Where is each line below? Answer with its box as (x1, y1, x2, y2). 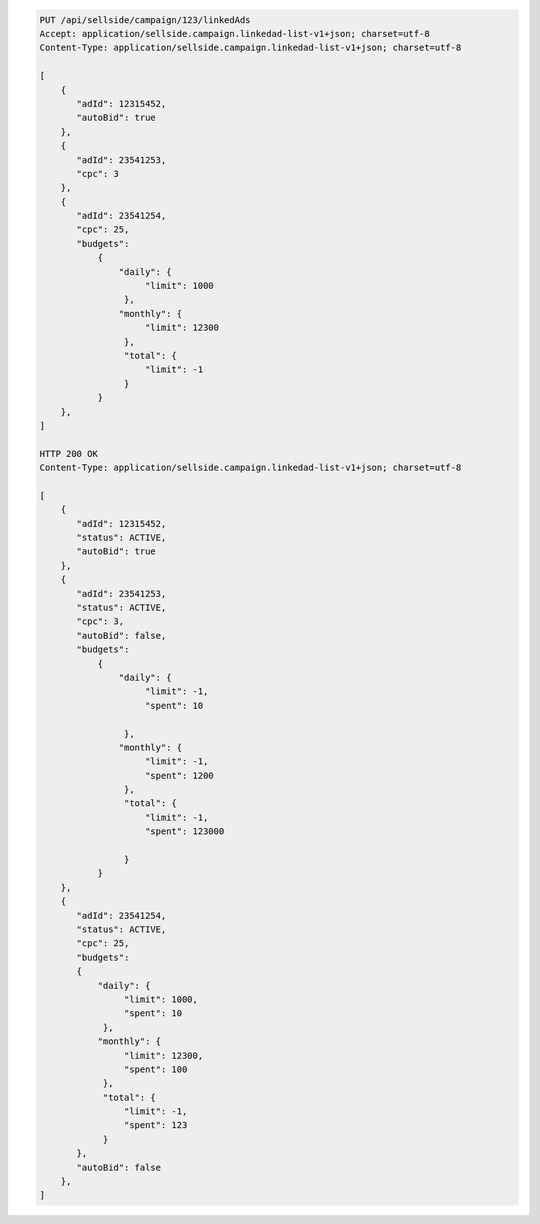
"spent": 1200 (145, 770, 214, 781)
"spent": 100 (123, 1063, 188, 1075)
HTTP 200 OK (39, 448, 99, 459)
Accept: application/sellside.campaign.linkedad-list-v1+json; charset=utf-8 (39, 28, 430, 39)
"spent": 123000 (145, 826, 225, 837)
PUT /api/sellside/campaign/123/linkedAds (39, 14, 251, 25)
